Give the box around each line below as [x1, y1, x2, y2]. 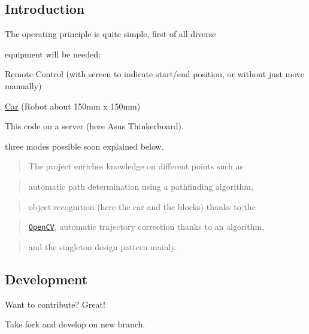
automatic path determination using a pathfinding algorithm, [28, 180, 253, 192]
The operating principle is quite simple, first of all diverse [5, 28, 216, 40]
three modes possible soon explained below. [5, 139, 164, 152]
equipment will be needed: [5, 47, 101, 60]
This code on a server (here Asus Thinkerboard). [5, 120, 184, 132]
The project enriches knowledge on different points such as [28, 160, 243, 172]
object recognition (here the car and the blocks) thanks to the [28, 200, 256, 212]
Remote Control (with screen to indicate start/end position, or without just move [5, 68, 304, 80]
